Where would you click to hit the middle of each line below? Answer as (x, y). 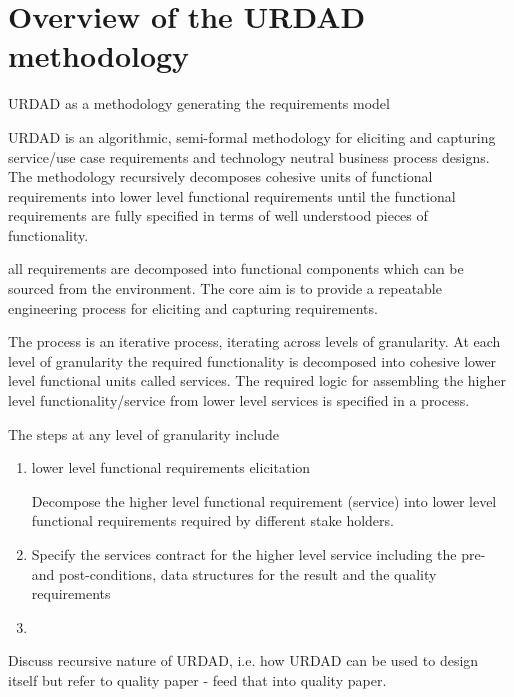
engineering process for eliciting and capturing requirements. (193, 307)
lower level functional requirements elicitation (171, 467)
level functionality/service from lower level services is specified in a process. (239, 400)
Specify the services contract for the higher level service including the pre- (258, 554)
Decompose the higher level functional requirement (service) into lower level (264, 500)
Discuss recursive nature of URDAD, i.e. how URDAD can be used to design (243, 660)
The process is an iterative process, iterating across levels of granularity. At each (254, 341)
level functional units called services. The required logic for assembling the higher (257, 380)
